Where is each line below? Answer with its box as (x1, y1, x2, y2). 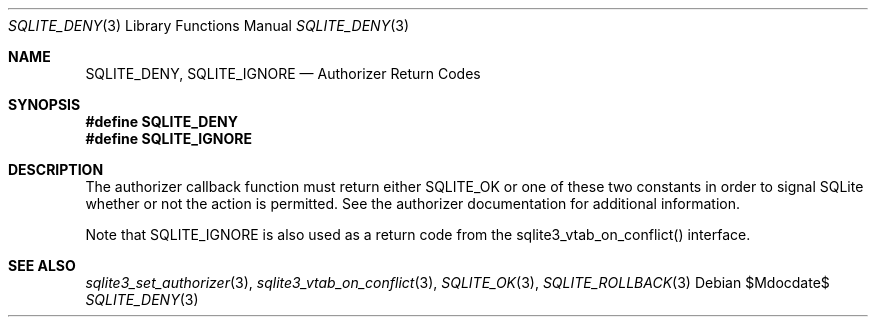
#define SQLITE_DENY (85, 113, 238, 130)
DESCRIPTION (8, 161, 104, 178)
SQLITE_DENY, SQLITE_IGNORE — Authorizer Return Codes (85, 65, 481, 82)
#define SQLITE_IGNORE (85, 130, 252, 147)
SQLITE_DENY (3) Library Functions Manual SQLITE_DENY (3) (8, 17, 410, 34)
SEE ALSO (8, 257, 76, 274)
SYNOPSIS (8, 96, 81, 113)
